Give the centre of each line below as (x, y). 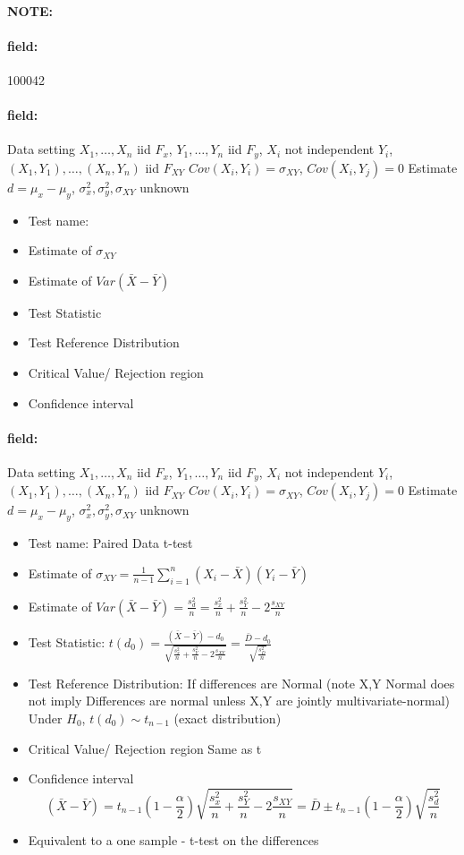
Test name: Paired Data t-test (110, 543)
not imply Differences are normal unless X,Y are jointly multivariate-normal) (239, 701)
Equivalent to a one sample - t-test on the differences (173, 840)
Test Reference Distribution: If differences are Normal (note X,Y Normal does (241, 683)
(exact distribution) (228, 718)
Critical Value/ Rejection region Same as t (145, 748)
